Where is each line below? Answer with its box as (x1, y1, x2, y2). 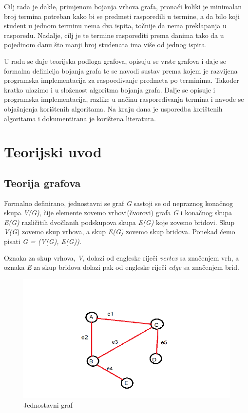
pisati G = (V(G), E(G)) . (4, 236, 81, 246)
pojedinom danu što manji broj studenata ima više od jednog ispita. (4, 39, 207, 50)
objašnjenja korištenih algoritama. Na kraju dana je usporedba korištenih (4, 103, 223, 113)
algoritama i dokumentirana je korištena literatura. (4, 113, 156, 123)
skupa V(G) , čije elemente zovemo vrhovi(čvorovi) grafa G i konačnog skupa (4, 207, 232, 218)
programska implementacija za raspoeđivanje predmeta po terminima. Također (4, 75, 239, 85)
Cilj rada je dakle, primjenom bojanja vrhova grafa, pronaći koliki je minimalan (4, 1, 242, 11)
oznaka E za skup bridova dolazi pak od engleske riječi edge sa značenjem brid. (4, 262, 239, 272)
